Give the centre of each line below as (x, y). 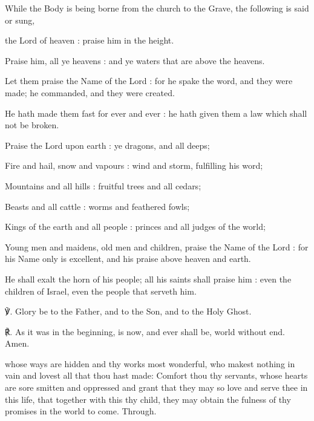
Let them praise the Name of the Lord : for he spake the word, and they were (149, 81)
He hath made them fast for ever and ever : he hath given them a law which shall (156, 113)
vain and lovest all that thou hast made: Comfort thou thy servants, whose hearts (156, 375)
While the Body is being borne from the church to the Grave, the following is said (157, 8)
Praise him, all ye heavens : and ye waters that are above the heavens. (135, 60)
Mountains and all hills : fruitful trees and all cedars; (103, 185)
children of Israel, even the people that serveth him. (101, 291)
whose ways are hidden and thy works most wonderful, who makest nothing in (150, 363)
